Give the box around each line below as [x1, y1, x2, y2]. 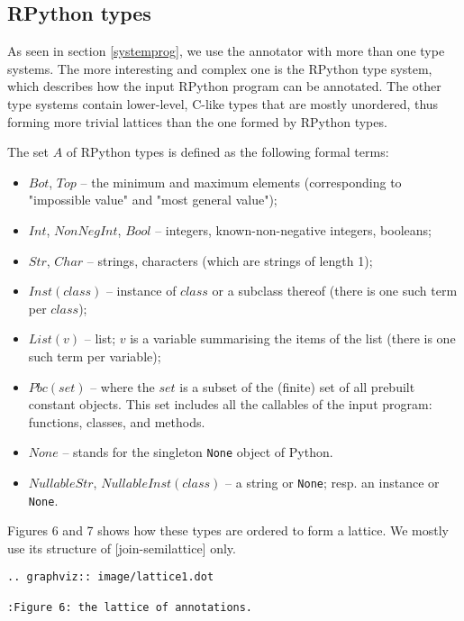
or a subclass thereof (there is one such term [212, 281, 458, 300]
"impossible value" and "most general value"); [28, 190, 277, 209]
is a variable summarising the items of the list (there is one [130, 329, 456, 348]
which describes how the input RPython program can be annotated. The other [7, 77, 441, 96]
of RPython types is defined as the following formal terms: [66, 142, 389, 161]
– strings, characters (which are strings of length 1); [86, 251, 373, 269]
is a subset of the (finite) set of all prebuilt [179, 377, 415, 396]
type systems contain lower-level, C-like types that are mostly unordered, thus [7, 94, 439, 113]
